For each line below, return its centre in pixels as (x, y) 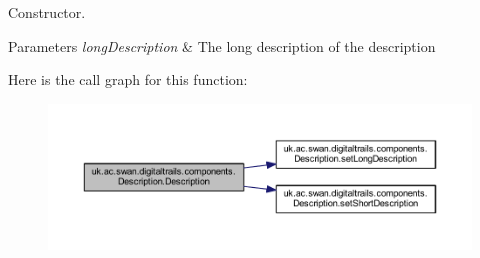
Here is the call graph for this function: (128, 79)
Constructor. (47, 12)
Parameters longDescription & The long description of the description (222, 45)
